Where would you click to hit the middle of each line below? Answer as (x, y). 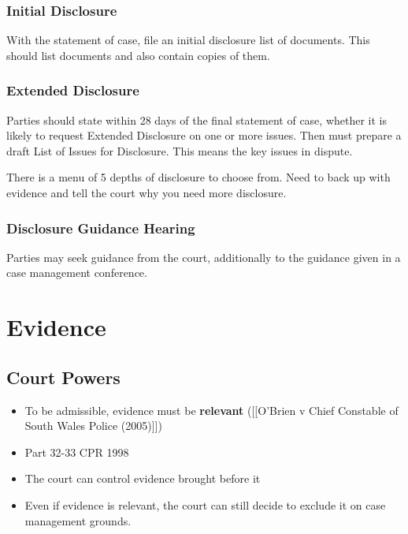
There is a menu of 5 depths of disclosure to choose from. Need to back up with (198, 177)
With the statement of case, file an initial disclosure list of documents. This (188, 40)
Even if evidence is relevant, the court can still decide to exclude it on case (205, 504)
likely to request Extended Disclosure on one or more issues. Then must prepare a (204, 135)
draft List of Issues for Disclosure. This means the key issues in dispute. (180, 150)
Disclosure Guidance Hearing (101, 228)
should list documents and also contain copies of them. (138, 55)
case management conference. (77, 273)
